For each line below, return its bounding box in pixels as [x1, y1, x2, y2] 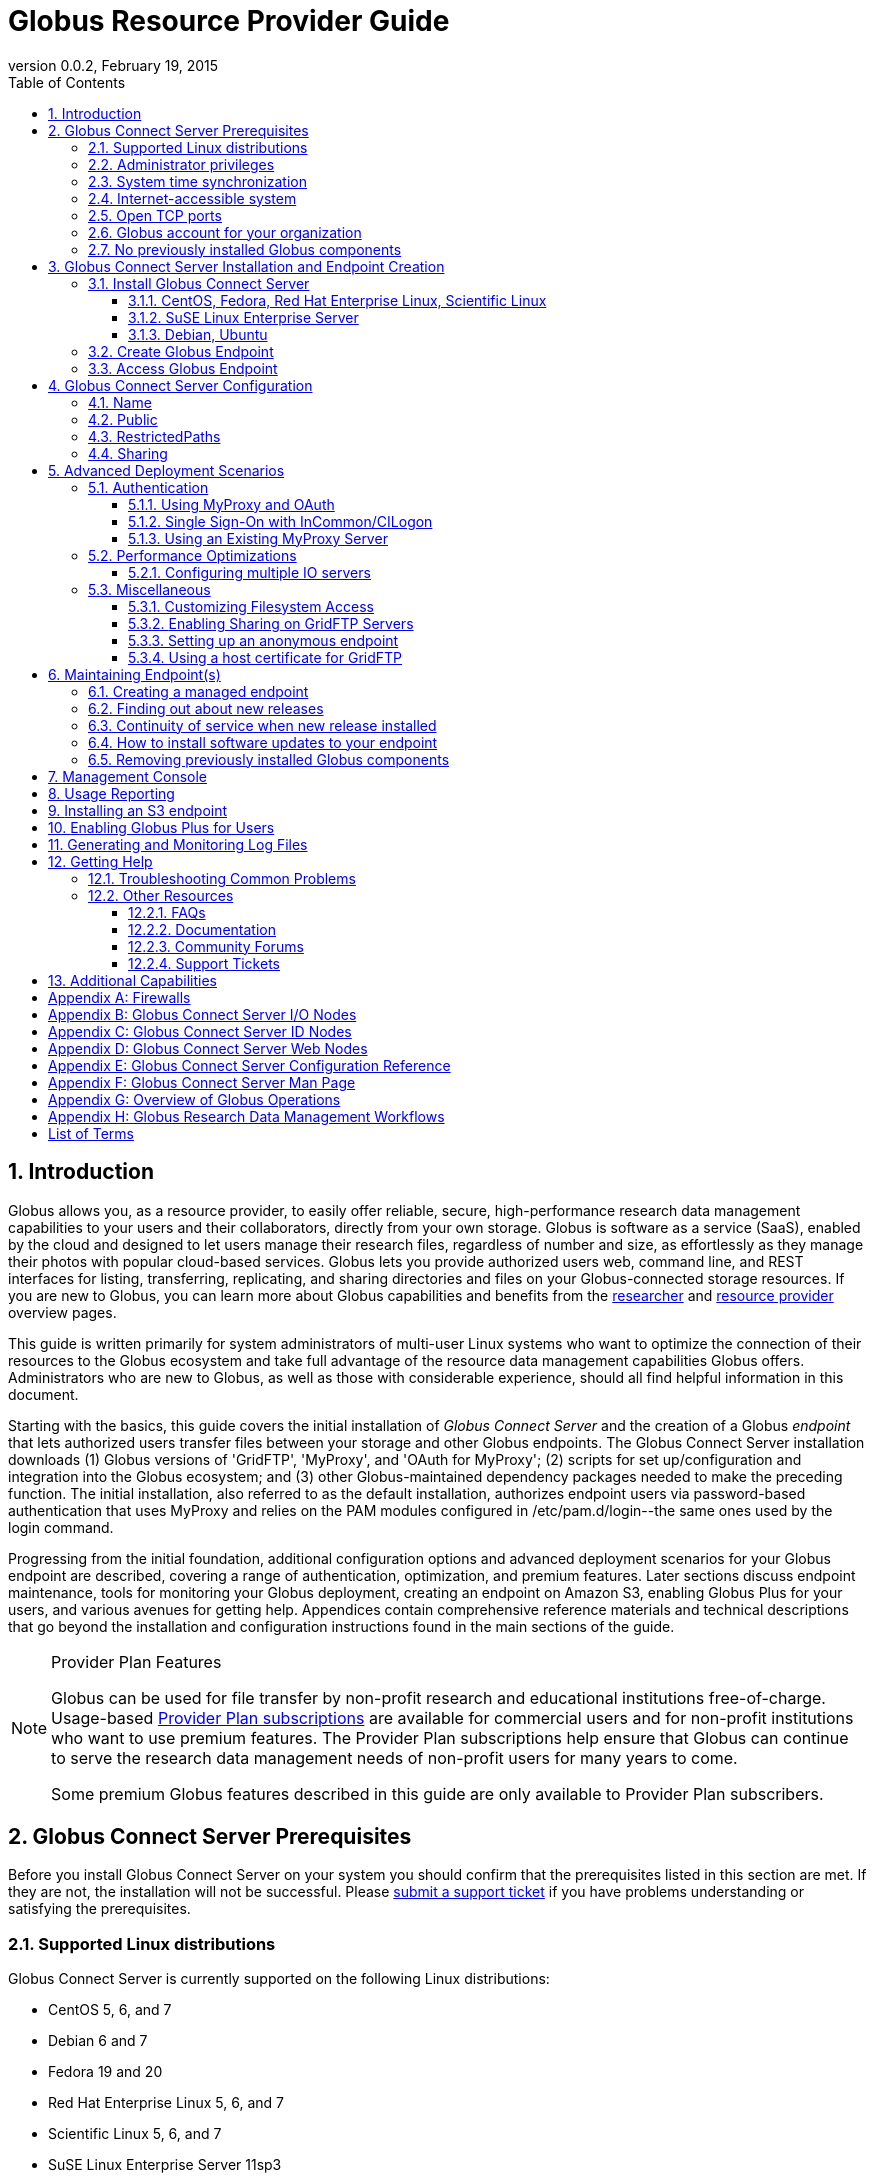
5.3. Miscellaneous [88, 580, 211, 598]
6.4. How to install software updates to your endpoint [88, 733, 438, 751]
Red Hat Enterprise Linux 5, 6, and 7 [48, 2094, 284, 2112]
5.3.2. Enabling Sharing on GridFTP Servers [128, 614, 414, 632]
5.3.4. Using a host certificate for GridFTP [128, 648, 403, 666]
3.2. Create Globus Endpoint [88, 342, 274, 360]
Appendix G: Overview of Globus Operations [48, 1090, 341, 1108]
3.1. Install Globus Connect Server [88, 274, 310, 292]
